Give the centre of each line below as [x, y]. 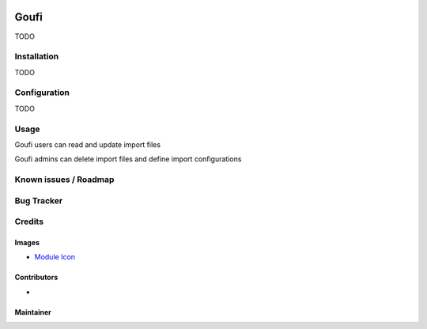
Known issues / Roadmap [64, 180]
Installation [37, 57]
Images [27, 243]
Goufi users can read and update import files [88, 144]
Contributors [36, 278]
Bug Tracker [39, 200]
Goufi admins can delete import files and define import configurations [128, 159]
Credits [29, 221]
